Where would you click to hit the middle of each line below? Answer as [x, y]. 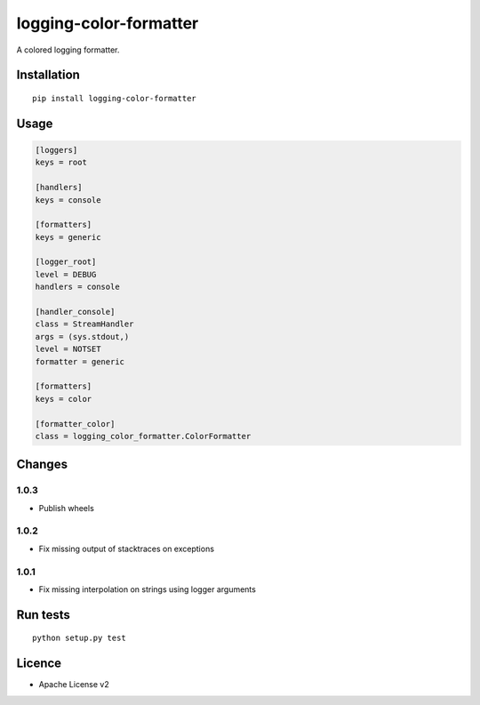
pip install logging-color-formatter [115, 98]
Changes [42, 465]
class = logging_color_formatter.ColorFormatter [143, 436]
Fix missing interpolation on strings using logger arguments [148, 589]
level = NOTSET [68, 349]
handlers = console [77, 287]
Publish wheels [67, 508]
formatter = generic [80, 361]
